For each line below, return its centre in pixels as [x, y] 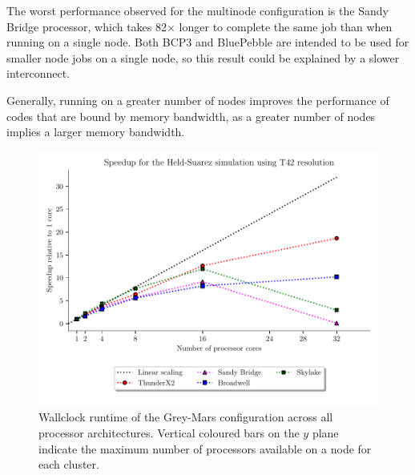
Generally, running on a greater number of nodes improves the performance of [198, 100]
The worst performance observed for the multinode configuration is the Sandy [197, 10]
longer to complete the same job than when [286, 26]
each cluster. [69, 464]
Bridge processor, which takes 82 [87, 26]
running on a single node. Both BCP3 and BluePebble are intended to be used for [208, 42]
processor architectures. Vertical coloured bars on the [169, 432]
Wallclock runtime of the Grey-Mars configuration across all [186, 417]
